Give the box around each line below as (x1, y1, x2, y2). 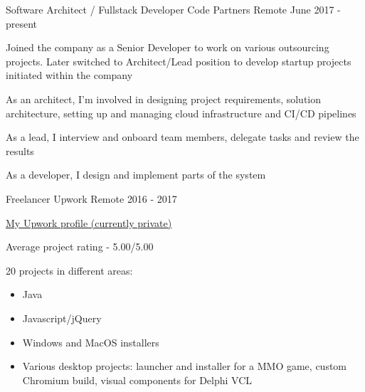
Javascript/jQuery (22, 310, 102, 325)
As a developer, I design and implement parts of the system (6, 167, 266, 182)
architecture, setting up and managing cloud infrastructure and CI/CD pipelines (6, 105, 356, 120)
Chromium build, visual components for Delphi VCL (22, 372, 253, 387)
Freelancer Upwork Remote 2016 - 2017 (6, 191, 177, 206)
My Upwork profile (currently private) (6, 215, 172, 230)
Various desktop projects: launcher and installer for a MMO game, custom (22, 359, 347, 374)
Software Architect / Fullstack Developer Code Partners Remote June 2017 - (6, 2, 341, 16)
